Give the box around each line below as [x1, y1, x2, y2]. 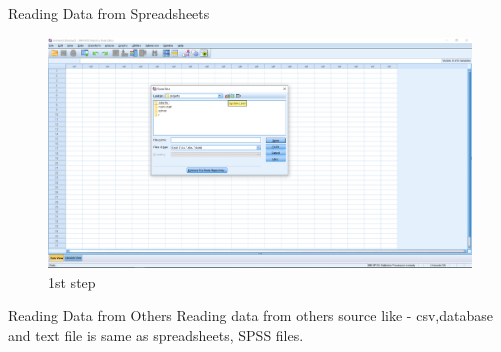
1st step [48, 271, 96, 292]
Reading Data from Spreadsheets [8, 3, 210, 23]
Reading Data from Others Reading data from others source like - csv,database [8, 305, 493, 326]
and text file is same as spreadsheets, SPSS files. [8, 324, 304, 345]
